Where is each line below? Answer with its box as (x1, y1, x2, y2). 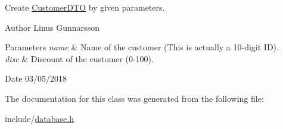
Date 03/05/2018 (5, 72, 67, 85)
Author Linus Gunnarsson (5, 21, 99, 33)
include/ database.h (5, 112, 74, 124)
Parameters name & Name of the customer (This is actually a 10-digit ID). (5, 41, 279, 53)
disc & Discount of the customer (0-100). (5, 52, 154, 64)
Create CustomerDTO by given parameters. (5, 1, 165, 13)
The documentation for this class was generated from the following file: (5, 92, 264, 104)
